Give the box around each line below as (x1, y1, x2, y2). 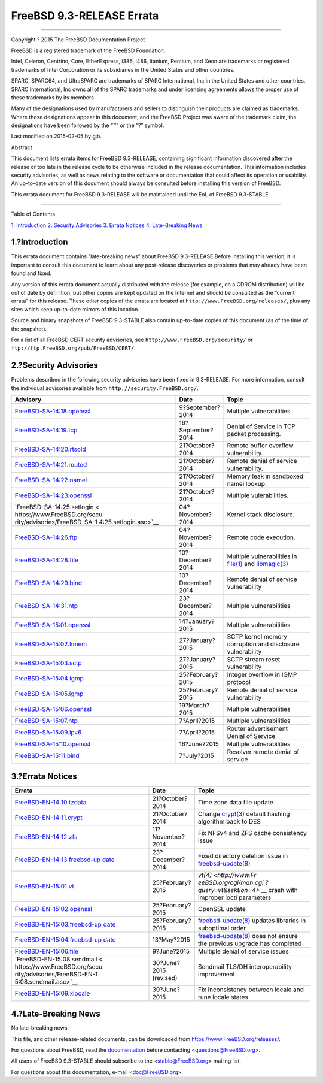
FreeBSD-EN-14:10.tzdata (14, 798, 87, 806)
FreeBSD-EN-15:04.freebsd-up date (14, 935, 116, 943)
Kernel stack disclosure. (227, 510, 295, 519)
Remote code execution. (227, 533, 295, 541)
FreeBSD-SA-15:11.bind (14, 752, 80, 760)
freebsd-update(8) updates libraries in (197, 916, 306, 925)
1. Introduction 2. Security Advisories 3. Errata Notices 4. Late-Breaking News (11, 222, 203, 229)
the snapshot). (11, 325, 47, 332)
